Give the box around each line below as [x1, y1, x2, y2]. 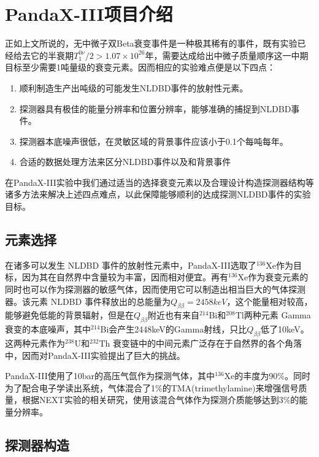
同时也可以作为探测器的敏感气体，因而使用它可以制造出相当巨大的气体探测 [5, 283, 306, 296]
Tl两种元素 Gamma [235, 309, 311, 321]
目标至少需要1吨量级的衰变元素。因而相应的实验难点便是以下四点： [5, 61, 275, 74]
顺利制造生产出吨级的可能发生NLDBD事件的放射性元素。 [19, 81, 248, 94]
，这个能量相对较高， [226, 294, 313, 307]
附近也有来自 [147, 309, 199, 321]
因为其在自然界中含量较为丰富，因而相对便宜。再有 [21, 271, 228, 283]
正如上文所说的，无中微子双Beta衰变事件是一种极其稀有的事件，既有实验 [5, 37, 298, 50]
